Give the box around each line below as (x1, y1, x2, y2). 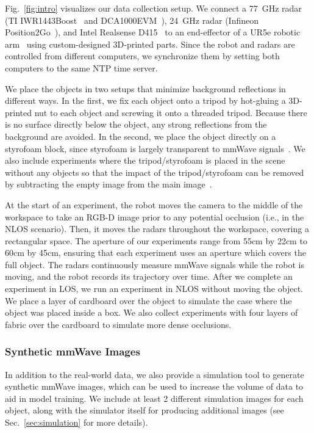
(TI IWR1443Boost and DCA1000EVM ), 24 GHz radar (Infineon (5, 13, 259, 26)
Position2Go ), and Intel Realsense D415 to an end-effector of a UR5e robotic (5, 26, 301, 38)
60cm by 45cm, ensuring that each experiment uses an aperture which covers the (5, 246, 306, 259)
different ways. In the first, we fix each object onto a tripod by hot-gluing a (5, 94, 286, 107)
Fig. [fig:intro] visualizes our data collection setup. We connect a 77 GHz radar (5, 2, 302, 14)
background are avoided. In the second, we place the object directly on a (5, 129, 276, 142)
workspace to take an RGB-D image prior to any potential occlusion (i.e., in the (5, 210, 304, 223)
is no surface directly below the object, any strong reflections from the (5, 118, 267, 131)
